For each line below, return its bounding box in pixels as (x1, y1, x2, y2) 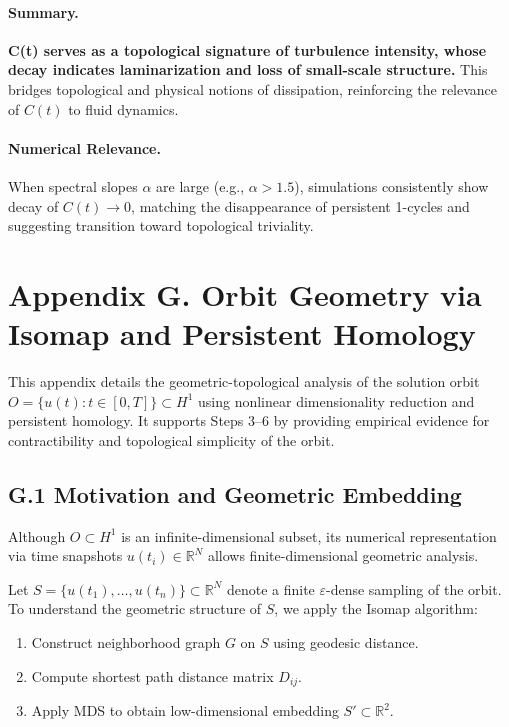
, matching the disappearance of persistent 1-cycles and (131, 195, 470, 216)
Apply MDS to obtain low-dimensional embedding (31, 700, 339, 721)
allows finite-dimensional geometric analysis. (207, 545, 479, 566)
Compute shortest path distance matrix (31, 665, 274, 686)
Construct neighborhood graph (31, 632, 221, 653)
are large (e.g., (156, 175, 245, 196)
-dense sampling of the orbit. (325, 578, 502, 599)
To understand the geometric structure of (8, 598, 262, 619)
